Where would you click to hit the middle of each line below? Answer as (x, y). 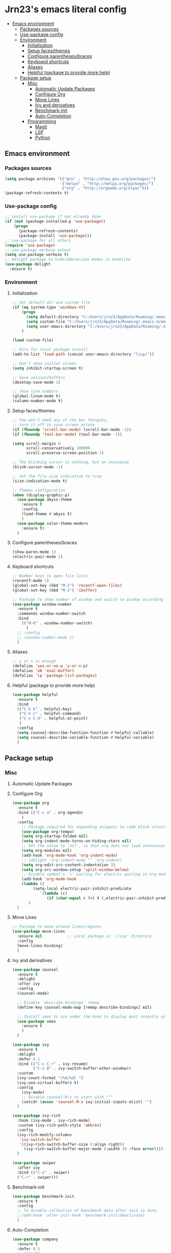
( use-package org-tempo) (48, 831)
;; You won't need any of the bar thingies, (60, 420)
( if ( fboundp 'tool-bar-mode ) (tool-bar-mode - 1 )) (67, 434)
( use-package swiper (34, 1163)
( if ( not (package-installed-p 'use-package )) (55, 222)
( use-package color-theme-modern (53, 523)
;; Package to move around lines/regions (57, 927)
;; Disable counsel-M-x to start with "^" (67, 1097)
